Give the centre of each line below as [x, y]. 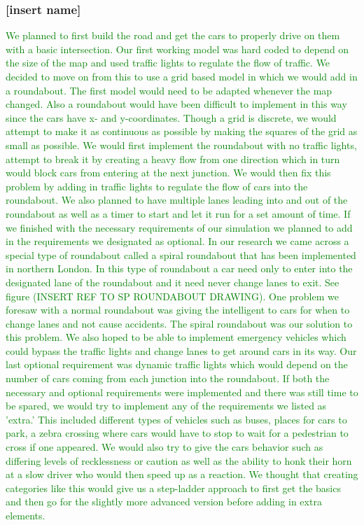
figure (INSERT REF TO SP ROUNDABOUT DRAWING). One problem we [172, 296]
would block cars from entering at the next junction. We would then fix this [168, 173]
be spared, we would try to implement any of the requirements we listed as [166, 406]
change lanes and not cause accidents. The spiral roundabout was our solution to [179, 323]
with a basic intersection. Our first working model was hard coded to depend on [177, 49]
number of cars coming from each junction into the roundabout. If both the [168, 378]
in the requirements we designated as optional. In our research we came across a [177, 241]
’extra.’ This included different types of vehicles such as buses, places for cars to [176, 419]
